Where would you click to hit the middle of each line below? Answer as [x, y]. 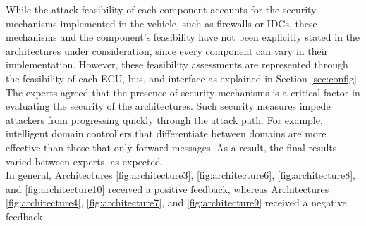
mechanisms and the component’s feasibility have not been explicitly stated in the [183, 37]
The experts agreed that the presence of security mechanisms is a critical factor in [183, 92]
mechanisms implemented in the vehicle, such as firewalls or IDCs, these [161, 23]
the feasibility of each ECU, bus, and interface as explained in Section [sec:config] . [183, 78]
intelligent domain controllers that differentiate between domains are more [166, 133]
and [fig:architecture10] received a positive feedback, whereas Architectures [167, 188]
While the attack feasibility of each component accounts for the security [161, 9]
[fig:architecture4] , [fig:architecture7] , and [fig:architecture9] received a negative [176, 202]
